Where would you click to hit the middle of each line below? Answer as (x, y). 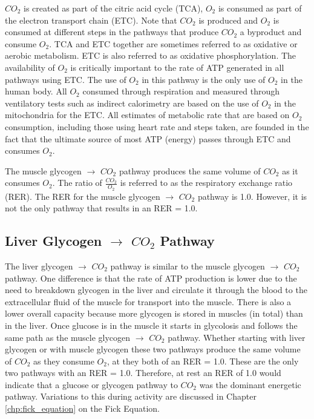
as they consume (64, 361)
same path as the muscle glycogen (68, 337)
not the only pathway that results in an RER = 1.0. (101, 208)
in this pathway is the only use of (204, 79)
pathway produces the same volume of (190, 170)
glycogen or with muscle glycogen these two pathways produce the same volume (153, 349)
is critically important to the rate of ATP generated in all (177, 67)
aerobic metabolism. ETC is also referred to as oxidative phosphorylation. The (151, 55)
